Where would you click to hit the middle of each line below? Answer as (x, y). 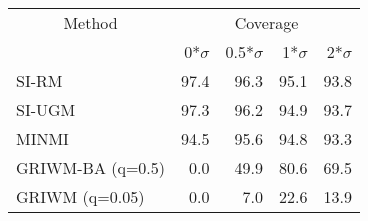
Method (90, 22)
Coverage (266, 22)
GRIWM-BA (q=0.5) (91, 167)
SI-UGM (46, 109)
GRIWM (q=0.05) (80, 196)
